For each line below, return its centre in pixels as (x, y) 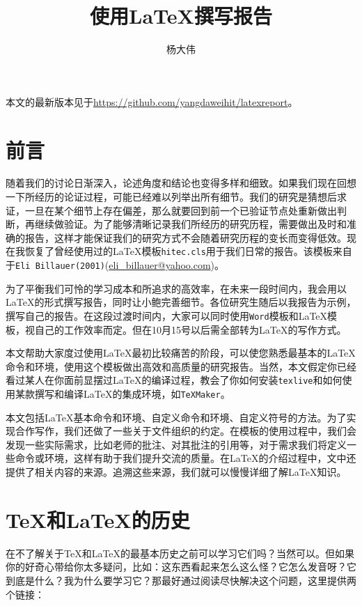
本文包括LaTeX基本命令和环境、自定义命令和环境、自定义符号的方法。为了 (176, 417)
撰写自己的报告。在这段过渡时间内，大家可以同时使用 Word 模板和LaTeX (167, 315)
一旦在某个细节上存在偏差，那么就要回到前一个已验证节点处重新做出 (181, 210)
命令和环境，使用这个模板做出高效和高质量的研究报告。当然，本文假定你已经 (181, 366)
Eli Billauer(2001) (60, 266)
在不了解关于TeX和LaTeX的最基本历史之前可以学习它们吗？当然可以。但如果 (180, 553)
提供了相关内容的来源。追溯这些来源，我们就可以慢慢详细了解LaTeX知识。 (176, 472)
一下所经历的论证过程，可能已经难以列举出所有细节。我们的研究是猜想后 (171, 197)
